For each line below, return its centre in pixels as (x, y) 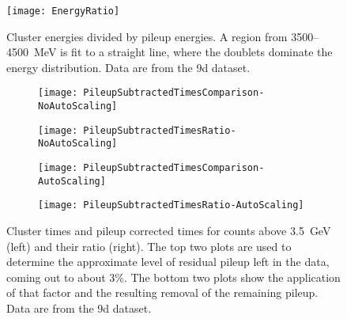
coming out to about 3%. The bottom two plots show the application (173, 277)
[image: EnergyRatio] (63, 11)
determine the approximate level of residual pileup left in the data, (168, 262)
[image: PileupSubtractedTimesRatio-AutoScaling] (171, 205)
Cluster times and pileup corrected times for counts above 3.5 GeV (169, 231)
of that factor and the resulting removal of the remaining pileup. (162, 292)
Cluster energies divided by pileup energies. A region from (147, 36)
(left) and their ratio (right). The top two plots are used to (149, 246)
